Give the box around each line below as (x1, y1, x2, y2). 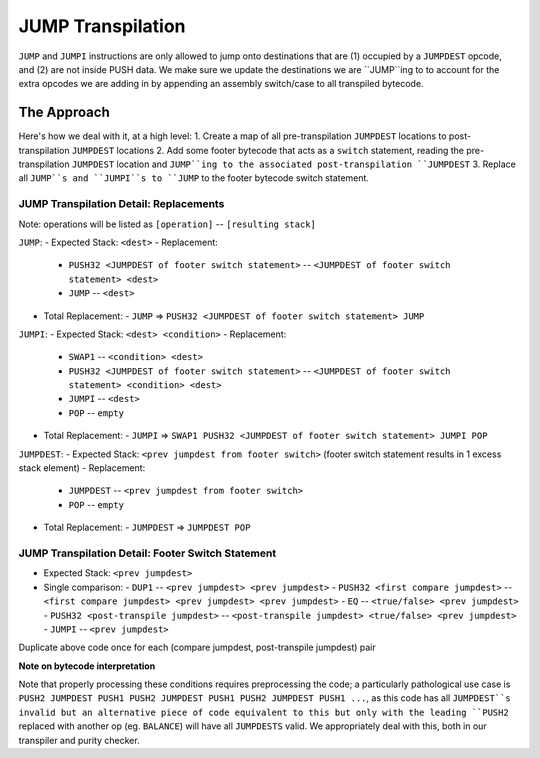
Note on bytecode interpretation (18, 660, 156, 672)
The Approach (18, 104, 110, 121)
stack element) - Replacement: (18, 462, 146, 474)
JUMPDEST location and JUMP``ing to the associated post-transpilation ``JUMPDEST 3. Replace (71, 158, 517, 170)
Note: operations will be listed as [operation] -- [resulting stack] (18, 218, 317, 230)
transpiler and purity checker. (18, 734, 140, 746)
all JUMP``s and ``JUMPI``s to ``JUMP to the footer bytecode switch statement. (18, 172, 370, 184)
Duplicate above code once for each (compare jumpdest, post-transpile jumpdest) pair (18, 641, 377, 654)
